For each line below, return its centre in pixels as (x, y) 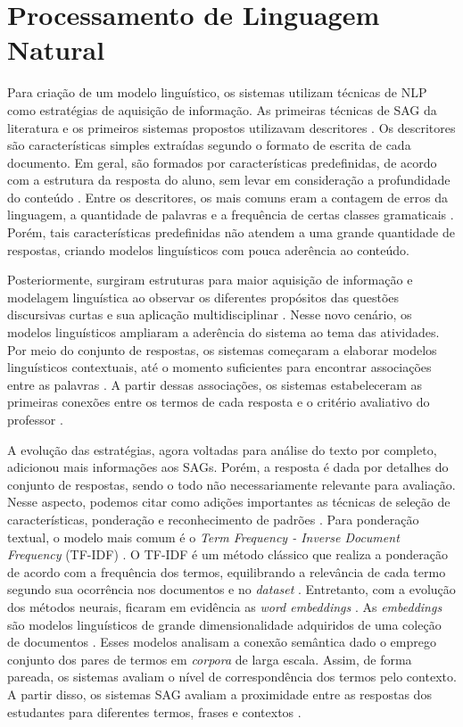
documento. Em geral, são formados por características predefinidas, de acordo (222, 162)
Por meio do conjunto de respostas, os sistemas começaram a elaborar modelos (222, 349)
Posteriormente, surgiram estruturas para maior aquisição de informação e (210, 280)
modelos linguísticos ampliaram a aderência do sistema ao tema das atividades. (223, 332)
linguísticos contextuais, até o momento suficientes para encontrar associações (219, 367)
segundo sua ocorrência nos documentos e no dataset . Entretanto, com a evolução (231, 589)
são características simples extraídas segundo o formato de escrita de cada (209, 145)
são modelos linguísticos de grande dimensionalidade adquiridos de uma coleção (224, 624)
